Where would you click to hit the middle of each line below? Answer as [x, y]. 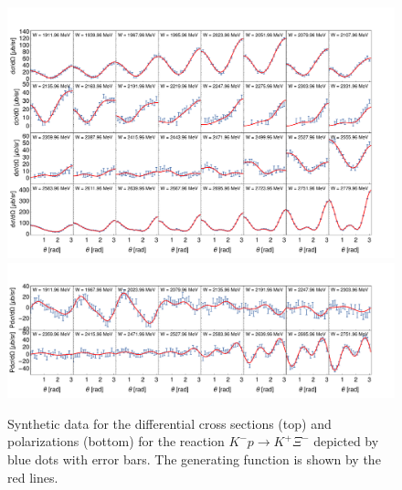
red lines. [33, 477]
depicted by [346, 441]
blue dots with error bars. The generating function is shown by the [194, 459]
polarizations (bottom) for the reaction [116, 441]
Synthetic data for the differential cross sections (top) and [169, 423]
